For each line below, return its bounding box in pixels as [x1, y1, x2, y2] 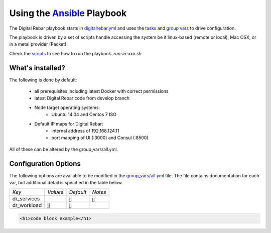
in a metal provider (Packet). [9, 41, 68, 47]
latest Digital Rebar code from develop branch [34, 95, 130, 101]
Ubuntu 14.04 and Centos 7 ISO [51, 111, 116, 118]
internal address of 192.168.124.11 [51, 128, 119, 134]
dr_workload [12, 202, 42, 209]
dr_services [12, 195, 40, 202]
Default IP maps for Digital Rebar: [34, 121, 103, 127]
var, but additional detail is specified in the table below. [9, 180, 123, 186]
